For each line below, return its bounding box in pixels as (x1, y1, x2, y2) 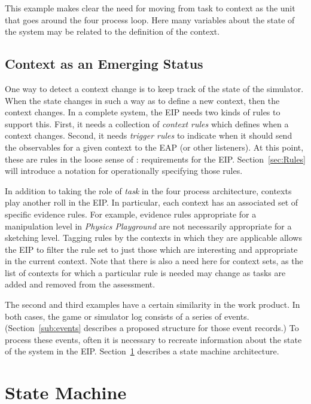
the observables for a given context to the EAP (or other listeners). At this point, (5, 140, 304, 153)
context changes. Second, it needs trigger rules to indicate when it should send (5, 129, 292, 142)
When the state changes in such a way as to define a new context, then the (5, 94, 280, 106)
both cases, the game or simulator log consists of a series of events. (5, 310, 249, 322)
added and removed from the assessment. (5, 278, 155, 290)
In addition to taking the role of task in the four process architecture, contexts (5, 184, 292, 197)
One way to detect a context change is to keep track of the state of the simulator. (5, 82, 304, 94)
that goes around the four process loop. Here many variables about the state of (5, 13, 295, 26)
